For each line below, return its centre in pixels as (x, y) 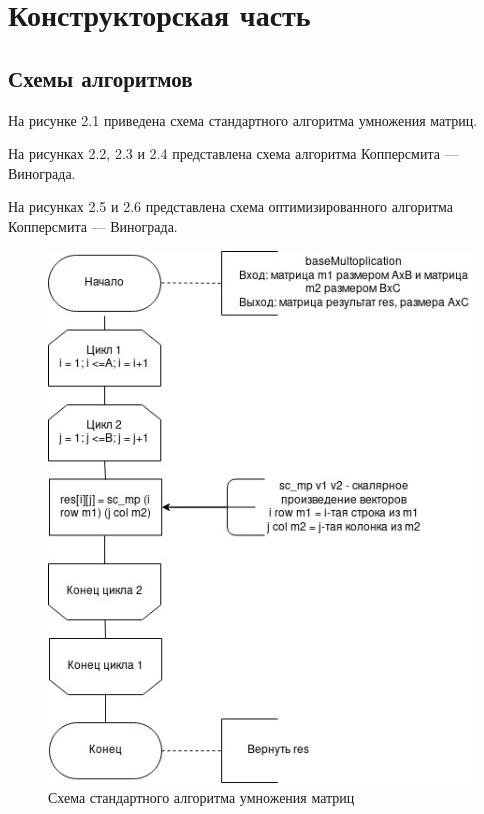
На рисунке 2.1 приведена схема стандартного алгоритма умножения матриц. (243, 119)
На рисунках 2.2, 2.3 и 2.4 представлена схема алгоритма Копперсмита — (233, 153)
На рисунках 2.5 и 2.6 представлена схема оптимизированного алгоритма (231, 206)
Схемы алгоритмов (100, 77)
